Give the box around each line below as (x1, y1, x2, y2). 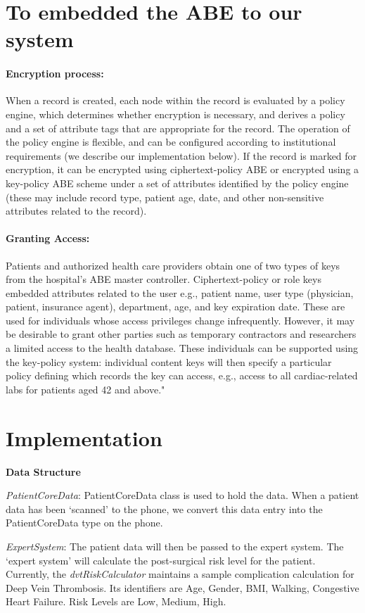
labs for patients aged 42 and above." (6, 381, 165, 396)
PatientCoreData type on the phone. (6, 515, 163, 530)
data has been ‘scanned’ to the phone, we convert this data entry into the (6, 501, 323, 516)
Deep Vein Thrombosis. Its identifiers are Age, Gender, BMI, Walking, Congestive (6, 580, 359, 595)
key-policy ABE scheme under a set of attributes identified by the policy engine (6, 175, 349, 190)
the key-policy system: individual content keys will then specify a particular (6, 354, 332, 369)
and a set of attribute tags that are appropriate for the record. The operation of (6, 120, 350, 135)
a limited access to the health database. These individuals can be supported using (6, 341, 359, 355)
